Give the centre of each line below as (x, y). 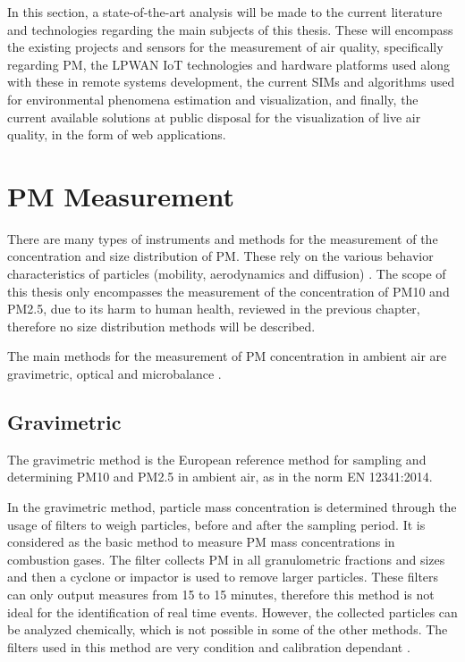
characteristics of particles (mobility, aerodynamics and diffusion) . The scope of (227, 274)
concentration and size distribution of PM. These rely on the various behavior (220, 256)
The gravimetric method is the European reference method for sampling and (217, 459)
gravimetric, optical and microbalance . (114, 374)
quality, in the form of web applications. (117, 134)
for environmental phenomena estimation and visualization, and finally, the (213, 99)
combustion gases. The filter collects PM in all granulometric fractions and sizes (226, 559)
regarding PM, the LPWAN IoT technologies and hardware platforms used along (228, 64)
